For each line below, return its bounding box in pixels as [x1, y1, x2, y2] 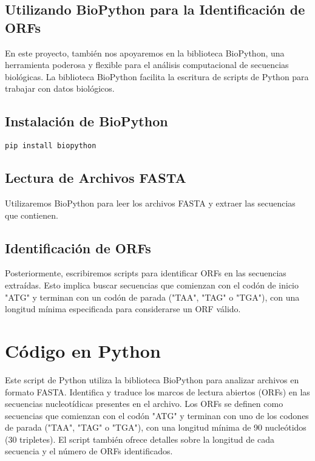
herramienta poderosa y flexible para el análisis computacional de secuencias [5, 58, 289, 71]
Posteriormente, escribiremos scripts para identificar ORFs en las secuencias [5, 267, 286, 279]
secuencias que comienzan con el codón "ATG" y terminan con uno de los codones [5, 409, 309, 422]
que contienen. [5, 208, 58, 221]
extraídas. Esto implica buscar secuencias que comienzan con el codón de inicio [5, 279, 299, 292]
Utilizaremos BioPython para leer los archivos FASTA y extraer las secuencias [5, 197, 296, 210]
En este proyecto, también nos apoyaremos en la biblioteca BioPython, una [5, 46, 285, 59]
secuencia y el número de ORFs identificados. [5, 445, 173, 457]
